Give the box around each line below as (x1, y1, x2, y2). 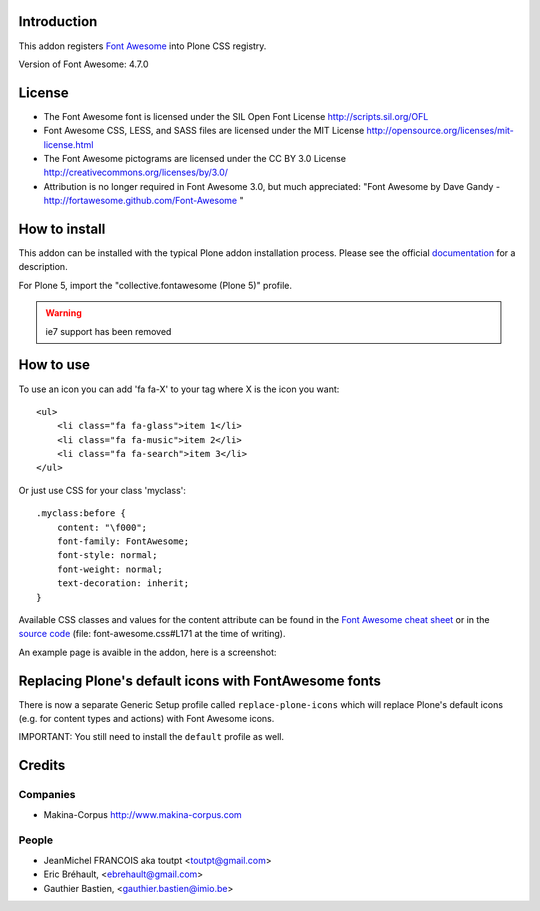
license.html (43, 138, 94, 150)
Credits (18, 757, 66, 774)
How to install (18, 220, 106, 237)
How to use (18, 356, 90, 374)
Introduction (18, 13, 98, 30)
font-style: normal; (56, 550, 158, 561)
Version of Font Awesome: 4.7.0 (18, 58, 149, 70)
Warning (45, 307, 82, 319)
